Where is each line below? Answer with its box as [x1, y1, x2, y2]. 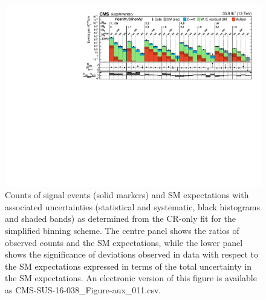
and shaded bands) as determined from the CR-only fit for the [5, 212, 236, 225]
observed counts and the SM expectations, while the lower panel [5, 236, 243, 248]
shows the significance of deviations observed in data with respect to [5, 248, 258, 261]
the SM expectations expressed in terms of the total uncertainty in [5, 259, 251, 272]
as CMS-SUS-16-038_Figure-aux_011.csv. [5, 284, 161, 296]
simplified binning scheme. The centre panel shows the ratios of [5, 224, 239, 237]
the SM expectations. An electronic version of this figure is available [5, 272, 257, 284]
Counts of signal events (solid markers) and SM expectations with [5, 188, 249, 201]
